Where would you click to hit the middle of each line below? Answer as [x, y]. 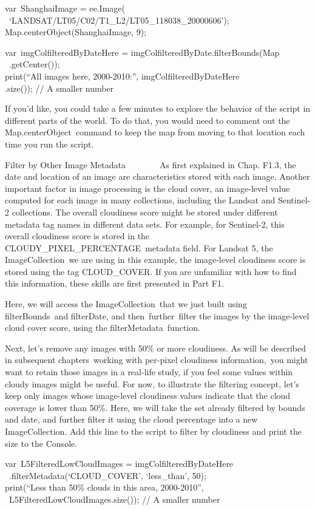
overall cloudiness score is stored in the [77, 236]
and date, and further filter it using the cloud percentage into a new [131, 419]
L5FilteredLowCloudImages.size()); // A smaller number [114, 499]
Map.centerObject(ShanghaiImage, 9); [76, 32]
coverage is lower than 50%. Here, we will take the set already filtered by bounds [155, 407]
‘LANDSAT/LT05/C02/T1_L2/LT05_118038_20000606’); [119, 20]
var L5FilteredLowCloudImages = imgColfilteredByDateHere [119, 464]
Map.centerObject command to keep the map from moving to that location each [155, 132]
